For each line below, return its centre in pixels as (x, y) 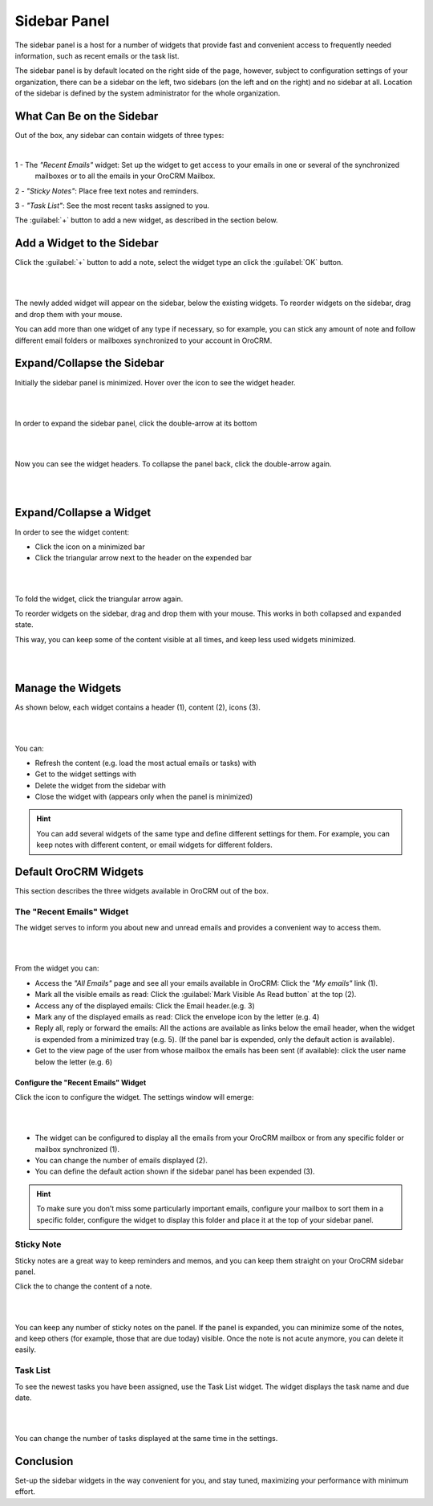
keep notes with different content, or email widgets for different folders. (154, 845)
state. (24, 625)
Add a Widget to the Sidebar (87, 244)
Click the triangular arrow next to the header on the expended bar (144, 558)
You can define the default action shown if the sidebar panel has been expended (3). (175, 1171)
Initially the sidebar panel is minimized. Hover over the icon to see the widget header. (155, 382)
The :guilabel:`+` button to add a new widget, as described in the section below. (146, 220)
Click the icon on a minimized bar (90, 547)
